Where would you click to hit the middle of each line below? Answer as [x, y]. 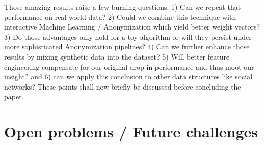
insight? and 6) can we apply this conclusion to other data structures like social [128, 77]
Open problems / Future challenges [131, 132]
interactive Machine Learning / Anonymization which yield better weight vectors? [132, 27]
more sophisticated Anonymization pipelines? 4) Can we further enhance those [127, 47]
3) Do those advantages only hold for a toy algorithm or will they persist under [128, 36]
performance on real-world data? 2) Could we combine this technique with [120, 17]
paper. [14, 96]
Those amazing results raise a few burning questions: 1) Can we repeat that [123, 7]
